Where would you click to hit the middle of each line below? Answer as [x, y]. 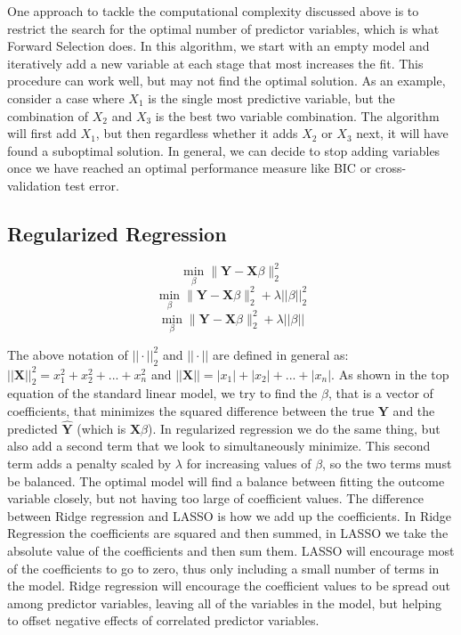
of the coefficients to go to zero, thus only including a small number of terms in [223, 568]
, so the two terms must [387, 464]
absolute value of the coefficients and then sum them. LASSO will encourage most [231, 551]
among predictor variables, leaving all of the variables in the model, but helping [225, 602]
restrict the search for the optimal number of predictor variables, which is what [223, 28]
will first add [42, 133]
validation [34, 185]
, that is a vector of [380, 393]
